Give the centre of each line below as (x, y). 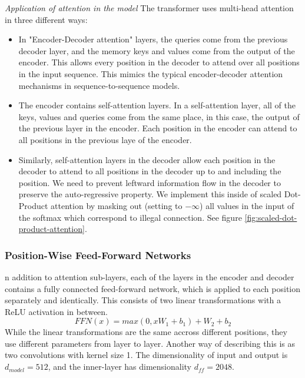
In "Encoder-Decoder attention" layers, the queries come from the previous (153, 39)
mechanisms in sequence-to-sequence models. (99, 85)
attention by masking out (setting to (117, 205)
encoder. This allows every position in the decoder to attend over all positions (159, 62)
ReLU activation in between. (56, 311)
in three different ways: (46, 19)
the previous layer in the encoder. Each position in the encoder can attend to (158, 128)
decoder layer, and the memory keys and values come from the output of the (157, 50)
